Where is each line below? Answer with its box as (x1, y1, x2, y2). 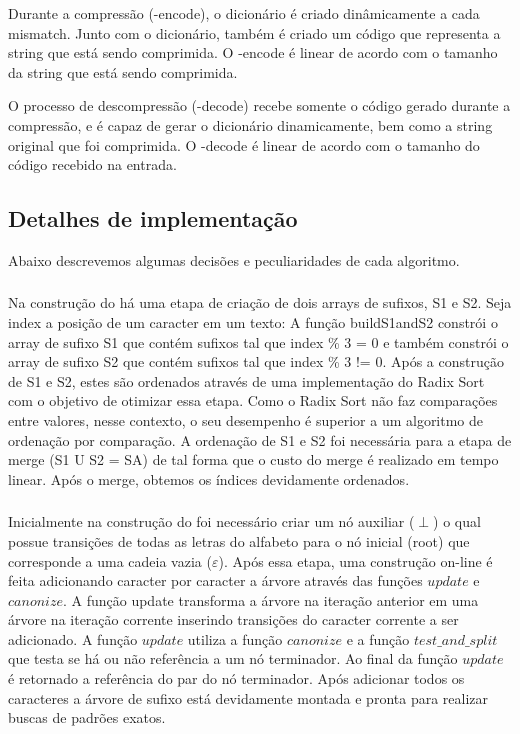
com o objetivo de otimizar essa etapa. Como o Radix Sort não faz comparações (8, 390, 498, 411)
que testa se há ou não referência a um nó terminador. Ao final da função (8, 648, 458, 669)
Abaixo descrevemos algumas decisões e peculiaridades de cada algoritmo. (8, 249, 460, 270)
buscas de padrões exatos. (8, 707, 166, 728)
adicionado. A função (8, 628, 138, 649)
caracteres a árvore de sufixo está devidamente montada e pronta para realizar (8, 687, 489, 708)
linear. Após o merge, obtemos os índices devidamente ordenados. (8, 468, 410, 489)
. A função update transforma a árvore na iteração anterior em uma (62, 589, 479, 610)
